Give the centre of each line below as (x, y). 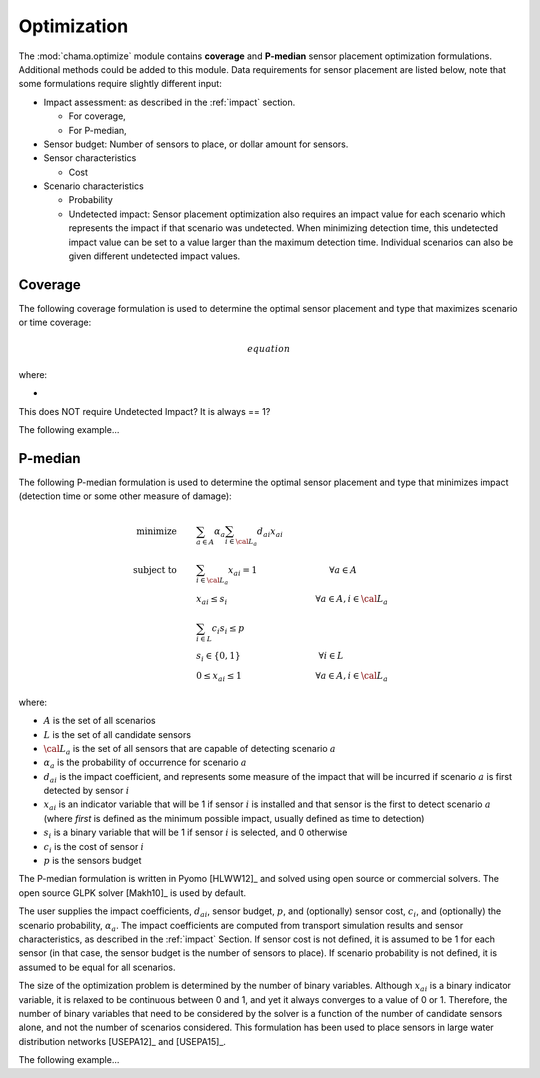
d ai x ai (270, 532)
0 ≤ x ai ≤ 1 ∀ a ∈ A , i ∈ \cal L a (292, 677)
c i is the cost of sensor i (94, 847)
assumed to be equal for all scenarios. (97, 967)
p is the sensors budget (92, 861)
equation (268, 348)
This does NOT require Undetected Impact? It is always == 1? (144, 411)
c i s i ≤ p (228, 629)
